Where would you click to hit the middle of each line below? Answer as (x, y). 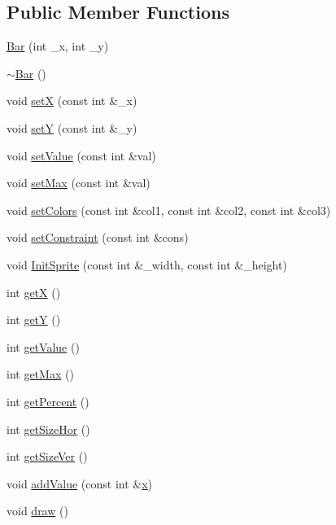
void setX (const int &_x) (72, 101)
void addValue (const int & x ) (80, 483)
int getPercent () (48, 401)
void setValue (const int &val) (81, 155)
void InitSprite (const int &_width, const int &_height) (147, 264)
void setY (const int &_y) (72, 127)
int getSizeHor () (48, 429)
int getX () (34, 292)
